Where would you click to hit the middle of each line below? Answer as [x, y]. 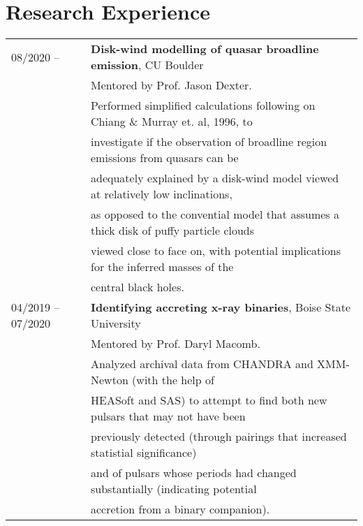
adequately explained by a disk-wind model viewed [215, 178]
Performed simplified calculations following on [203, 105]
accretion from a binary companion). [180, 509]
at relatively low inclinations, [162, 194]
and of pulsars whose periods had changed [194, 473]
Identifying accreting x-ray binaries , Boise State [221, 307]
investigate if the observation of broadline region [209, 142]
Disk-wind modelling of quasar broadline [205, 49]
